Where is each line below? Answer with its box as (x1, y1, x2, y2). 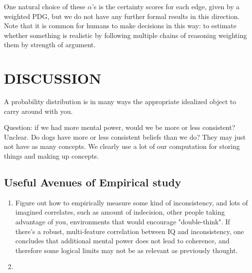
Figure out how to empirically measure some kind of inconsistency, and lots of (15, 197, 248, 207)
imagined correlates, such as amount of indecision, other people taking (15, 207, 225, 217)
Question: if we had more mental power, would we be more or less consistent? (4, 122, 235, 132)
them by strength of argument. (4, 39, 96, 50)
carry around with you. (4, 106, 73, 116)
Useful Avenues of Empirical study (4, 175, 181, 190)
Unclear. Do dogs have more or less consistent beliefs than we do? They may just (4, 131, 246, 142)
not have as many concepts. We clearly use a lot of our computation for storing (4, 141, 240, 151)
